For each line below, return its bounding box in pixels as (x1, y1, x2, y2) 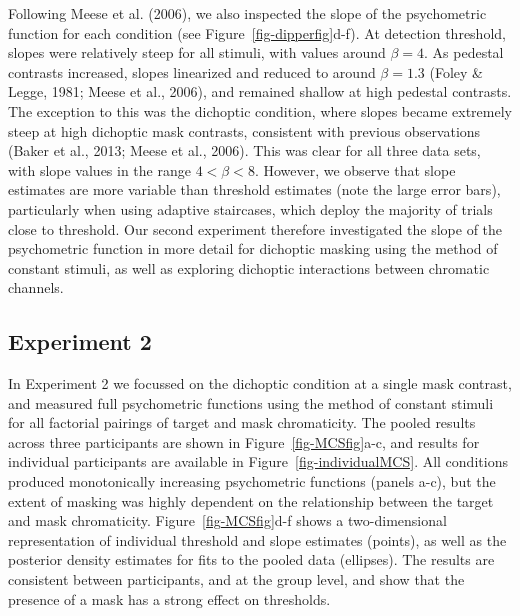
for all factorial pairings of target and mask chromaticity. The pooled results (8, 412, 476, 433)
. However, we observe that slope (254, 159, 456, 180)
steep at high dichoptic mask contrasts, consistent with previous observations (8, 120, 481, 141)
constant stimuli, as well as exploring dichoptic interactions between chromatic (8, 257, 490, 278)
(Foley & (429, 61, 484, 82)
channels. (8, 277, 64, 298)
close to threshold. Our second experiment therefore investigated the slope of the (8, 218, 503, 239)
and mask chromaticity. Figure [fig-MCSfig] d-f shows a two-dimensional (8, 510, 447, 531)
